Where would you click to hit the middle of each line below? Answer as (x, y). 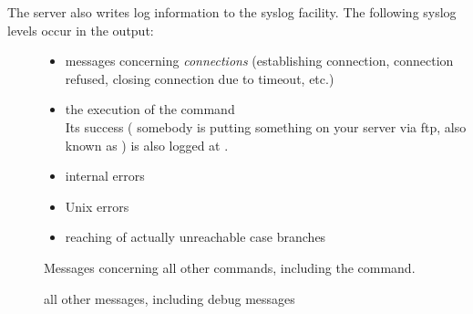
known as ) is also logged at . (147, 145)
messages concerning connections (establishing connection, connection (259, 61)
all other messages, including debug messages (170, 298)
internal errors (105, 176)
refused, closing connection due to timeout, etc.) (200, 78)
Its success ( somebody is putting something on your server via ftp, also (266, 126)
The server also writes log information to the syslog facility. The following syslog (232, 12)
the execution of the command (150, 109)
